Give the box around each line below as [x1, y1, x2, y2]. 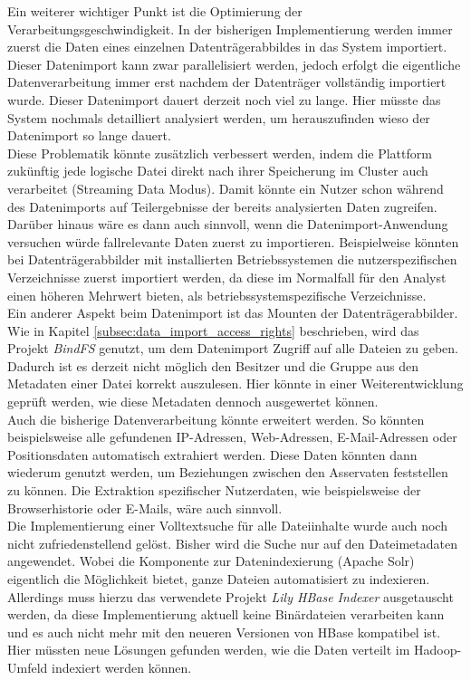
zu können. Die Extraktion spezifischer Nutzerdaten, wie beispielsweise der [7, 481, 421, 500]
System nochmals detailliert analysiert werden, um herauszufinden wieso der [7, 108, 430, 127]
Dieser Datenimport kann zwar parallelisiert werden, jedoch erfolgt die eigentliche [7, 54, 461, 73]
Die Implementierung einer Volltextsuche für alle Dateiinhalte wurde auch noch [7, 516, 447, 535]
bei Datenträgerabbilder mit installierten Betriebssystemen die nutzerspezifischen [7, 250, 457, 269]
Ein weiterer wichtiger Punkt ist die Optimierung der [7, 2, 303, 20]
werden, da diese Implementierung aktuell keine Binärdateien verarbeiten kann [7, 605, 445, 624]
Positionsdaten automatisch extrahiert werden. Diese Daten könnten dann [7, 445, 418, 464]
